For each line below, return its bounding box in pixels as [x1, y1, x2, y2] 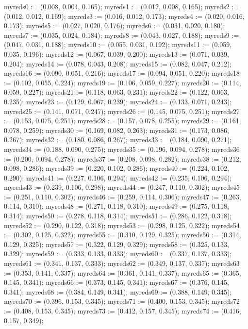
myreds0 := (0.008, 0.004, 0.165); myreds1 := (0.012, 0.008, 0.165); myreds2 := [4, 1, 239, 11]
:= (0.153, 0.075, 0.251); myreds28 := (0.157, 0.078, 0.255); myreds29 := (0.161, [4, 115, 241, 126]
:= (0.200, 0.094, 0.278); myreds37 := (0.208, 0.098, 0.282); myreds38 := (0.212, [4, 153, 241, 164]
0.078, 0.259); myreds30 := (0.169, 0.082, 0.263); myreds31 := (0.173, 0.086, [4, 125, 229, 135]
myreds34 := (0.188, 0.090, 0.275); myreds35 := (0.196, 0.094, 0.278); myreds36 [4, 144, 240, 154]
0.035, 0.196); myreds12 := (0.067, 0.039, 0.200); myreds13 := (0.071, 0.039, [4, 49, 229, 59]
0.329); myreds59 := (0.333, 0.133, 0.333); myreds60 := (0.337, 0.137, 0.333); [4, 248, 232, 259]
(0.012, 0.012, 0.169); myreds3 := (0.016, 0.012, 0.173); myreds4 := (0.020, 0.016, [4, 11, 245, 21]
